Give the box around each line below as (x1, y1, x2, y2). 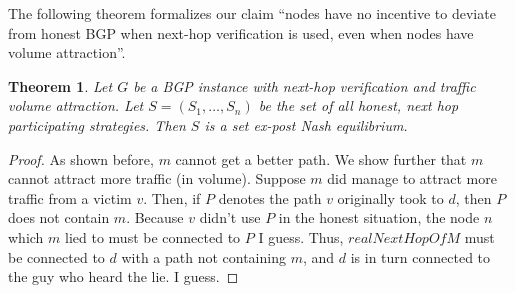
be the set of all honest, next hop (258, 95, 459, 116)
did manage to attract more (327, 168, 497, 189)
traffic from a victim (8, 187, 132, 208)
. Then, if (143, 187, 201, 208)
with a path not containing (121, 246, 286, 267)
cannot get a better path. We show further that (175, 148, 467, 169)
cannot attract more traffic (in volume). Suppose (8, 168, 306, 189)
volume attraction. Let (8, 95, 144, 116)
